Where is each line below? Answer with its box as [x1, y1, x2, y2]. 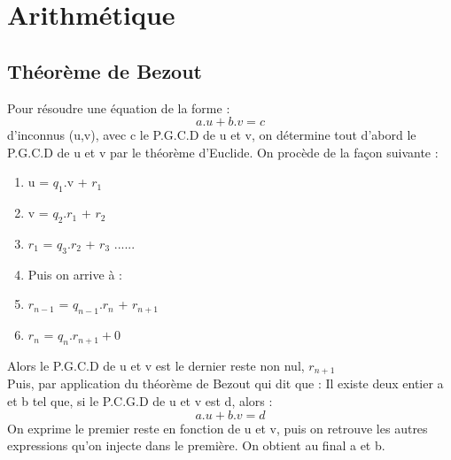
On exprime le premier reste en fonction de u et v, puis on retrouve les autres [7, 418, 428, 437]
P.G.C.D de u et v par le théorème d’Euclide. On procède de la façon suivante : [7, 142, 439, 161]
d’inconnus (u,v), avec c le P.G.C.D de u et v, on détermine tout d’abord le [7, 126, 416, 144]
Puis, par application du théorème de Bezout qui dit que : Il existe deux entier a [7, 374, 444, 393]
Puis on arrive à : [27, 264, 122, 283]
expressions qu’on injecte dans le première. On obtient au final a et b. [7, 436, 385, 455]
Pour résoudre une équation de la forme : [7, 98, 230, 117]
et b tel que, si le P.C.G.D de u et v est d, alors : [7, 391, 273, 410]
